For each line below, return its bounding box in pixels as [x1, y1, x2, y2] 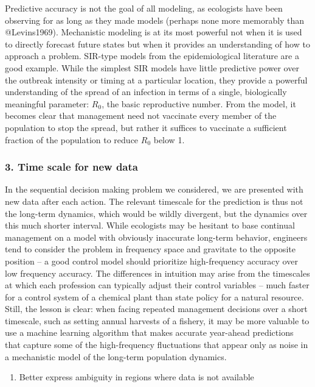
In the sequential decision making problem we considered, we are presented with [5, 183, 303, 196]
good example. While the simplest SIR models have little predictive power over [5, 61, 299, 74]
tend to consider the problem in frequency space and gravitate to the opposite [5, 243, 296, 255]
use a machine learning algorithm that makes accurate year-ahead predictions [5, 326, 294, 339]
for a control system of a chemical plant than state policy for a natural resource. [5, 290, 304, 303]
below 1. [153, 133, 185, 146]
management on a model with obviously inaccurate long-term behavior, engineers [5, 230, 308, 243]
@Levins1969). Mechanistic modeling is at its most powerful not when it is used [5, 26, 302, 38]
